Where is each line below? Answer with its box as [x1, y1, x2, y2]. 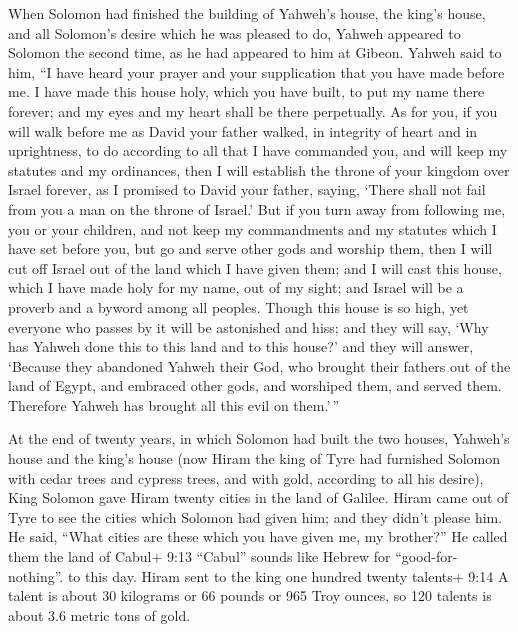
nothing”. [8, 565, 64, 586]
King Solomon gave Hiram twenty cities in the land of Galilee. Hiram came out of [8, 487, 509, 508]
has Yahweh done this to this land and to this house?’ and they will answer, [8, 336, 474, 357]
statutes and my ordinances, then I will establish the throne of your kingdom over [8, 159, 510, 180]
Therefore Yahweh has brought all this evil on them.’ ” [8, 394, 340, 415]
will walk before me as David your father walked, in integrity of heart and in [8, 120, 478, 141]
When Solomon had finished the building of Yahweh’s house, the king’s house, [8, 3, 486, 23]
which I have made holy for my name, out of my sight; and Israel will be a [8, 277, 464, 298]
